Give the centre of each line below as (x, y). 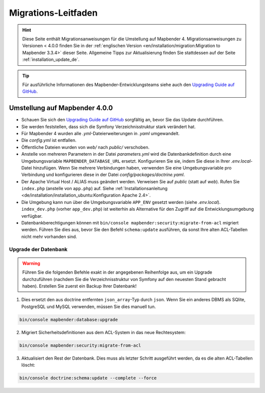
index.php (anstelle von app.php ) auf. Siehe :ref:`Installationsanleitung (94, 189)
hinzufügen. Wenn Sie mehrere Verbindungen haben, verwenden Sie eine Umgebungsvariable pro (132, 168)
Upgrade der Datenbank (38, 249)
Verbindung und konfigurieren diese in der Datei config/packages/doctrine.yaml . (103, 175)
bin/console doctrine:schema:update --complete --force (88, 378)
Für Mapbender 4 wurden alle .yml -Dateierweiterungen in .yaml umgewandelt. (101, 133)
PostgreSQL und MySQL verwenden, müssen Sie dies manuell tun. (89, 307)
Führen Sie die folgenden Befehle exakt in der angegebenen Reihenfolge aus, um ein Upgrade (117, 272)
